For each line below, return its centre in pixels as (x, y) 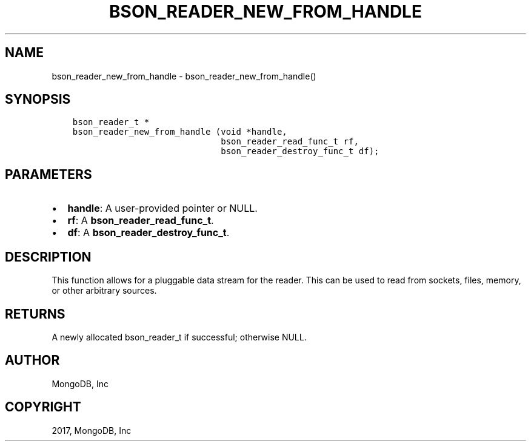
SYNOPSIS (38, 100)
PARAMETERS (48, 174)
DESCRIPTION (48, 257)
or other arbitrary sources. (104, 291)
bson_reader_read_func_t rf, (290, 142)
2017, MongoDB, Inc (92, 430)
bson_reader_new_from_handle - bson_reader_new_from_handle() (184, 76)
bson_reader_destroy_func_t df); (300, 151)
